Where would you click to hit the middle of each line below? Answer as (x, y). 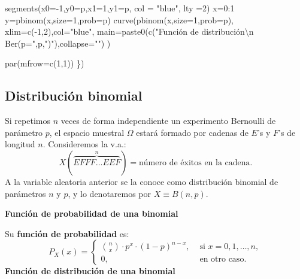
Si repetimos (28, 121)
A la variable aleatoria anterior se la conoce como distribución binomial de (142, 181)
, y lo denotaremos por (110, 193)
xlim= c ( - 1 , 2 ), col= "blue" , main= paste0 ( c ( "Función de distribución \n (129, 31)
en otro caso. (223, 260)
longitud (20, 144)
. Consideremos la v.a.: (84, 144)
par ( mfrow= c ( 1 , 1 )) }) (45, 63)
